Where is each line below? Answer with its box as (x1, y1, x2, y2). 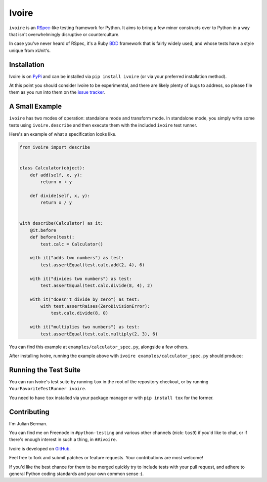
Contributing (9, 407, 49, 416)
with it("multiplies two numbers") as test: (30, 324, 140, 330)
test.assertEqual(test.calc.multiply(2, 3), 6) (40, 331, 158, 337)
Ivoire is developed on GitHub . (9, 445, 71, 451)
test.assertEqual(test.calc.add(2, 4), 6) (40, 262, 145, 268)
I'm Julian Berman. (9, 420, 47, 427)
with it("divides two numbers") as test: (30, 276, 132, 281)
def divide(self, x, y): (30, 193, 90, 199)
